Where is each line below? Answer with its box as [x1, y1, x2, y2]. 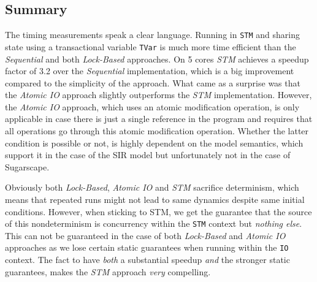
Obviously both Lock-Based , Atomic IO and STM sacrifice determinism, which [5, 181, 299, 194]
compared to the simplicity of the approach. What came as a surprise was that [5, 76, 300, 89]
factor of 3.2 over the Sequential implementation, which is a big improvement [5, 64, 294, 77]
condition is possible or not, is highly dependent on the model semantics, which [5, 136, 304, 149]
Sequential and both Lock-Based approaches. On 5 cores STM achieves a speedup [5, 52, 309, 65]
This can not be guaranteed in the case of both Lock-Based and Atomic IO [5, 229, 286, 242]
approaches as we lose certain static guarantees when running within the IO [5, 241, 289, 254]
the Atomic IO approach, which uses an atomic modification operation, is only [5, 100, 300, 113]
